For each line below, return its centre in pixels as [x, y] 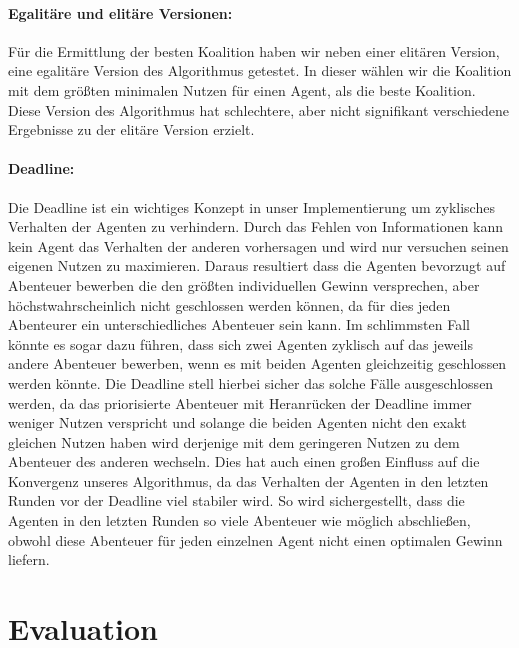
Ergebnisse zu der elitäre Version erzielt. [131, 129]
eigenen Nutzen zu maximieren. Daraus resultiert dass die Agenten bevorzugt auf [257, 265]
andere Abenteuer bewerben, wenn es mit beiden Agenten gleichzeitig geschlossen [257, 363]
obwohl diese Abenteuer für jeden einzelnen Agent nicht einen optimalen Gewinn [255, 539]
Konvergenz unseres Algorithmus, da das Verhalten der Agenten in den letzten [248, 480]
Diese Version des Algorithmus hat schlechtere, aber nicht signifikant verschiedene [259, 109]
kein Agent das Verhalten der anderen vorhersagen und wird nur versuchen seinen [258, 245]
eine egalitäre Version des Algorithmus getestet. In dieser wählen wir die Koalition [260, 70]
